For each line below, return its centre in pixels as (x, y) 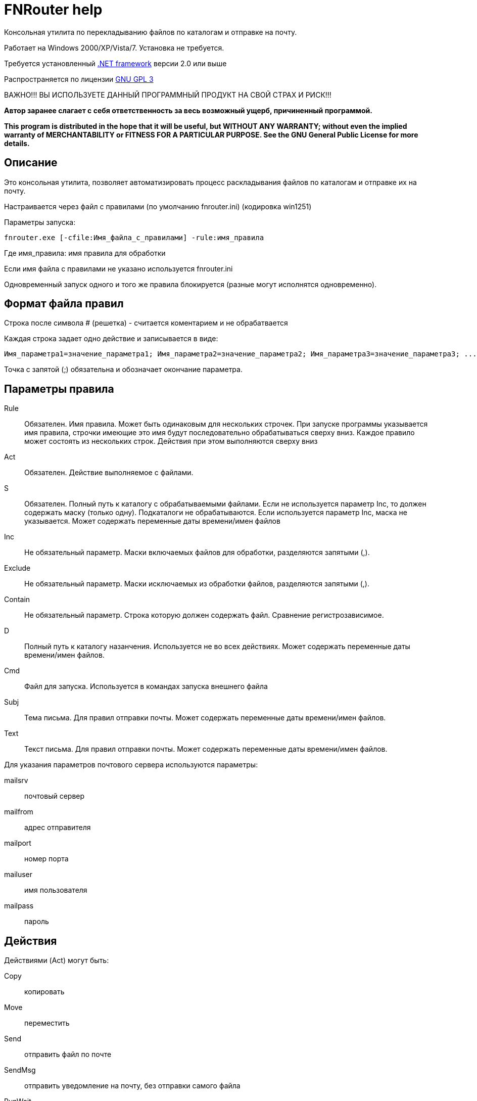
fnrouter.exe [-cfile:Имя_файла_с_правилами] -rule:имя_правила (134, 237)
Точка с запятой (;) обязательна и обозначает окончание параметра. (123, 370)
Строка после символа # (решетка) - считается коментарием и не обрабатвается (146, 323)
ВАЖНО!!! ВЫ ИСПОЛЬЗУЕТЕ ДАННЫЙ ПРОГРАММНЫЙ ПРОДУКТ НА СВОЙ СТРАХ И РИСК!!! (168, 95)
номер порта (46, 859)
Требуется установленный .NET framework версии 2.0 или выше (115, 63)
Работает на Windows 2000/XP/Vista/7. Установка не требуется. (114, 48)
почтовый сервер (55, 796)
